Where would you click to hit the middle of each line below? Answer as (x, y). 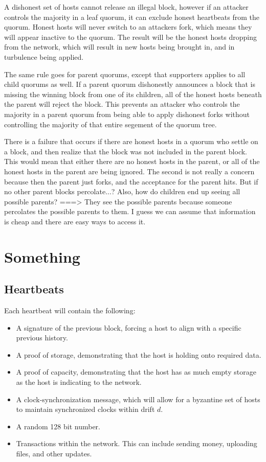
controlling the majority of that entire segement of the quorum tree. (110, 124)
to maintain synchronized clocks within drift (85, 409)
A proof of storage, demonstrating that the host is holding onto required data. (139, 354)
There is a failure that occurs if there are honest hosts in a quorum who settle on (131, 141)
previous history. (42, 338)
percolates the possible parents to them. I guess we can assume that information (130, 211)
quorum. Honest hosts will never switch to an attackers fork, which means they (128, 27)
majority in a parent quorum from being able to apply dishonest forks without (127, 114)
